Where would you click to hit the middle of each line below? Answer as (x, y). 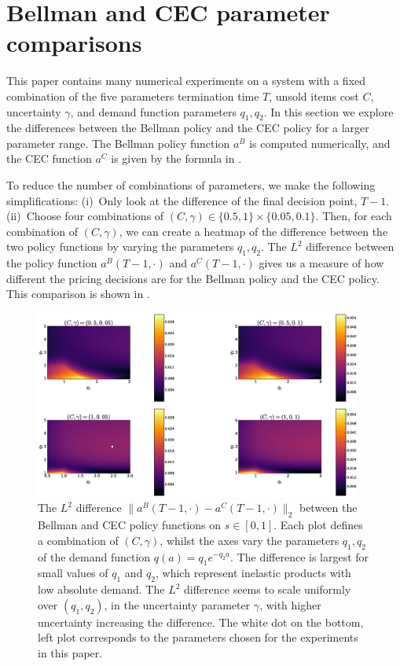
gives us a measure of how (321, 263)
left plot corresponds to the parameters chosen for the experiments (198, 637)
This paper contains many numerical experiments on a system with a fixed (186, 81)
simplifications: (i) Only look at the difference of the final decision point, (182, 200)
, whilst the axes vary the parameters (250, 540)
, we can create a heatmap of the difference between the (253, 231)
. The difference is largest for (300, 556)
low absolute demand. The (101, 589)
